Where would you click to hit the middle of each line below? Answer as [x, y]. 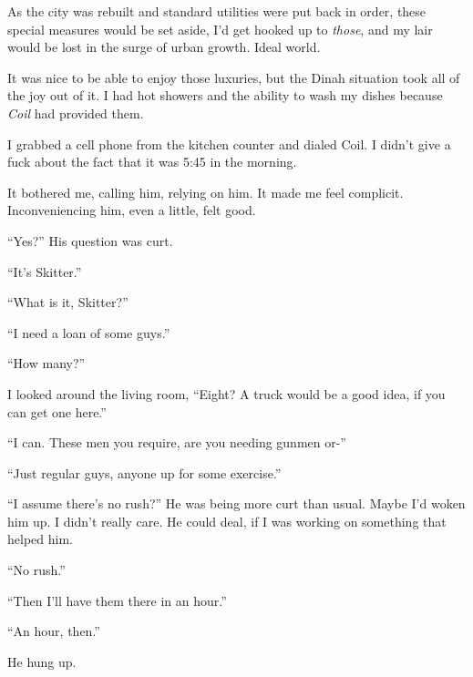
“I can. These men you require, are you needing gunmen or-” [177, 442]
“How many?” [46, 363]
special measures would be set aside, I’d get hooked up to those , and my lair [220, 29]
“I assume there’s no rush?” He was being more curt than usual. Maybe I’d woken [236, 503]
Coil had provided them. [76, 113]
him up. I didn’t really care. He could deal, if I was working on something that [227, 521]
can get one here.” [57, 411]
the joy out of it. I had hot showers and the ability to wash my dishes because [225, 95]
